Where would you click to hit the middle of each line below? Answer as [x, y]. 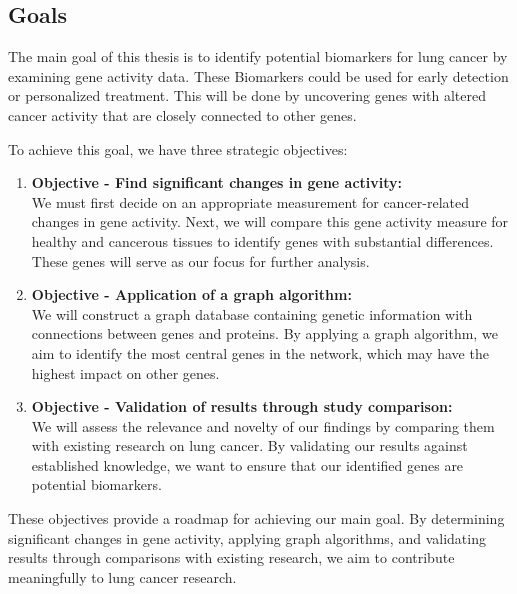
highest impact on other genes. [125, 372]
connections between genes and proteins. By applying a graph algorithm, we [264, 333]
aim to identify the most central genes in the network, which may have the [260, 352]
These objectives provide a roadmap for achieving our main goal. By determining [256, 518]
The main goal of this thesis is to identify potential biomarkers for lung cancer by [258, 56]
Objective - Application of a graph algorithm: [191, 294]
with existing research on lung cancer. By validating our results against [249, 445]
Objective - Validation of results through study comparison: [242, 406]
